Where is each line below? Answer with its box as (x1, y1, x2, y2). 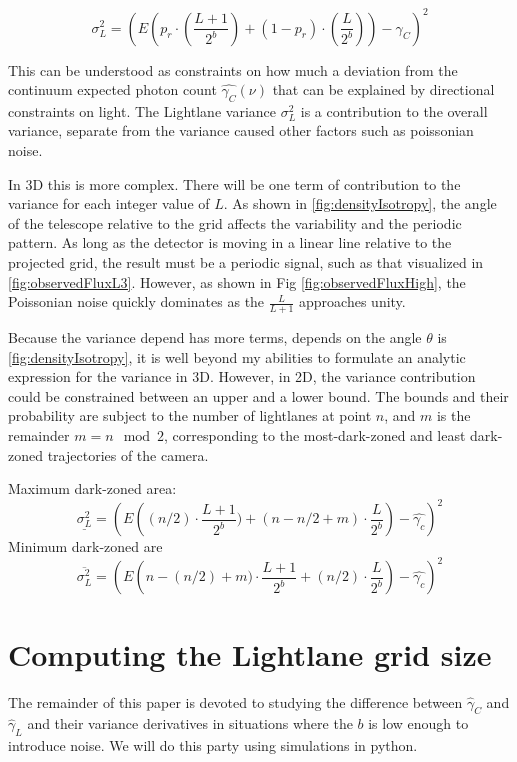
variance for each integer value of (8, 193, 210, 214)
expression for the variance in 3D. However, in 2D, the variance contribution (8, 366, 476, 387)
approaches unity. (299, 291, 406, 312)
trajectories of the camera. (47, 444, 209, 465)
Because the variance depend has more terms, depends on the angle (8, 327, 422, 348)
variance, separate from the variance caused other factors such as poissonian (8, 120, 474, 141)
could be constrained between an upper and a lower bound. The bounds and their (8, 385, 509, 406)
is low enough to (368, 713, 469, 734)
